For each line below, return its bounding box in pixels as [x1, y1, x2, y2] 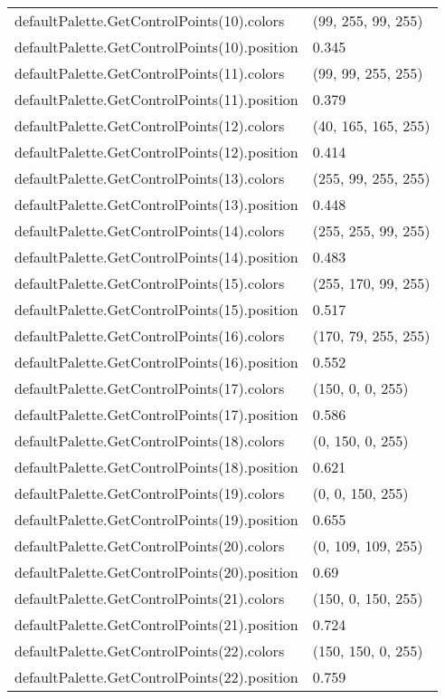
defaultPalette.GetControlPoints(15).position [14, 299, 298, 320]
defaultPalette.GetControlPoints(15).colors [14, 273, 285, 293]
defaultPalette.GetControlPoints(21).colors [14, 588, 285, 608]
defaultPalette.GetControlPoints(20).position [14, 561, 298, 582]
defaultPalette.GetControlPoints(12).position [14, 141, 298, 162]
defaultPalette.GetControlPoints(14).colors [14, 220, 285, 241]
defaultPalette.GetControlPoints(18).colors [14, 430, 285, 451]
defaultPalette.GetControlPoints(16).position [14, 351, 298, 372]
